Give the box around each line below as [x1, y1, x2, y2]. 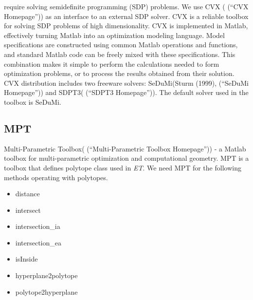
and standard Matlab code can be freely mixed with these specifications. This [4, 49, 235, 59]
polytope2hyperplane [15, 286, 78, 297]
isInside [15, 254, 38, 264]
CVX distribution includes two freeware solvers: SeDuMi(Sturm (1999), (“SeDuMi [4, 77, 249, 88]
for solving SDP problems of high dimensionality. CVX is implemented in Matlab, [4, 20, 248, 31]
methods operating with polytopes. [4, 172, 108, 182]
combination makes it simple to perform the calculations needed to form [4, 58, 219, 69]
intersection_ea [15, 237, 62, 247]
